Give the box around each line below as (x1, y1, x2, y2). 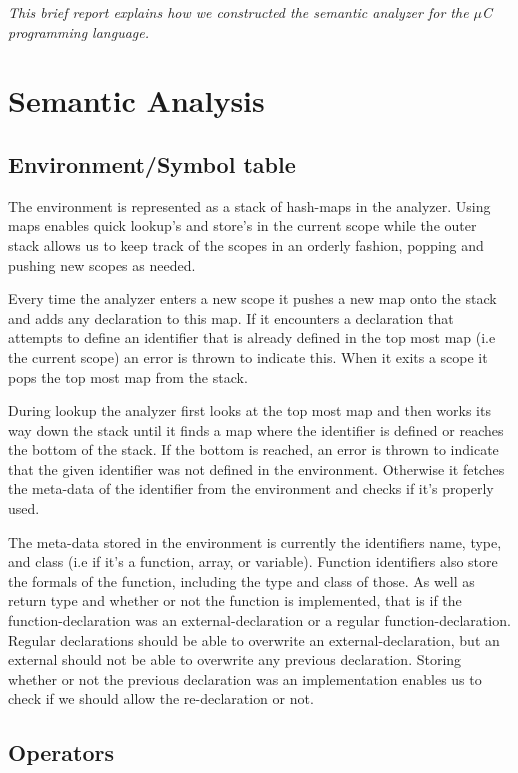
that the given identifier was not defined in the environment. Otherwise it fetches (8, 458, 505, 479)
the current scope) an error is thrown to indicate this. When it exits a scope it (8, 346, 488, 367)
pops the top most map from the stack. (8, 366, 248, 387)
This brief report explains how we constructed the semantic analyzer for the (8, 2, 469, 22)
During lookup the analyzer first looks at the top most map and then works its (8, 400, 491, 421)
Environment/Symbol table (8, 148, 296, 179)
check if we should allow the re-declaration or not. (8, 688, 314, 709)
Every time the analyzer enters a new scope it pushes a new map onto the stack (8, 288, 497, 309)
